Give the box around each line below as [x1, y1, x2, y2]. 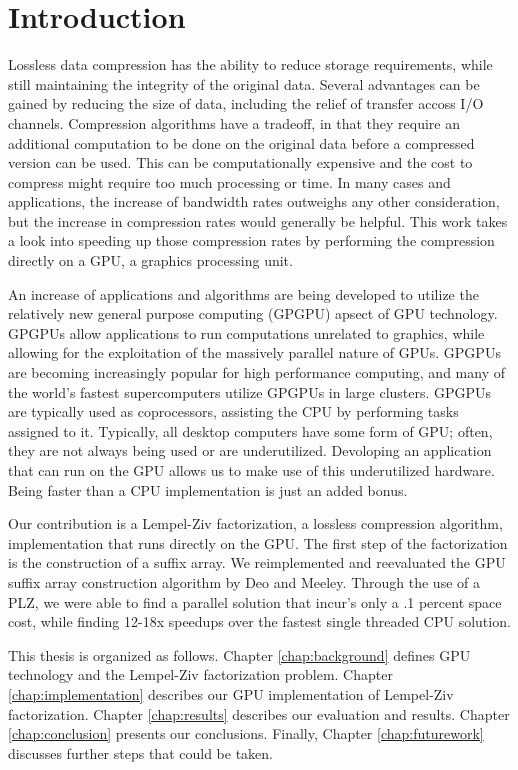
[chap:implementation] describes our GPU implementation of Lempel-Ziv [8, 683, 454, 704]
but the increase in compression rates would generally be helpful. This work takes [8, 210, 508, 231]
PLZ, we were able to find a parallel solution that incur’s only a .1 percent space [8, 591, 502, 612]
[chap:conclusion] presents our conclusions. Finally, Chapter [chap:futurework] [8, 723, 484, 744]
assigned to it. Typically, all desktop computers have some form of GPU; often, [8, 420, 493, 441]
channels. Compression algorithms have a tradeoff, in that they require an [8, 112, 461, 133]
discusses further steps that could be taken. [8, 742, 273, 763]
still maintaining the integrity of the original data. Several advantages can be [8, 73, 480, 94]
